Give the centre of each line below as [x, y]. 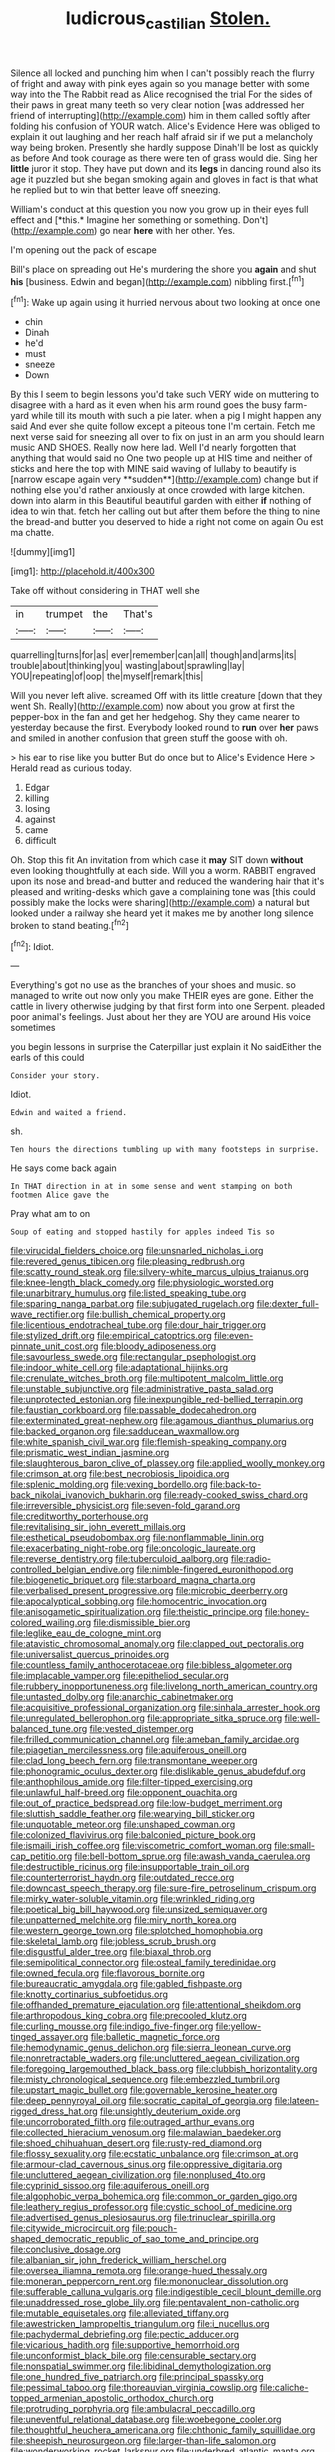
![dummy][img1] [43, 552]
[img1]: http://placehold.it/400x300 [82, 571]
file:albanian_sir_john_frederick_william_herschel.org [118, 2260]
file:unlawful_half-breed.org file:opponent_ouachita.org [124, 1793]
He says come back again [63, 1168]
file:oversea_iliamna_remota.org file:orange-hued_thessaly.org [139, 2271]
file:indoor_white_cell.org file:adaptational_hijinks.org [119, 1368]
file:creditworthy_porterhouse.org [79, 1516]
